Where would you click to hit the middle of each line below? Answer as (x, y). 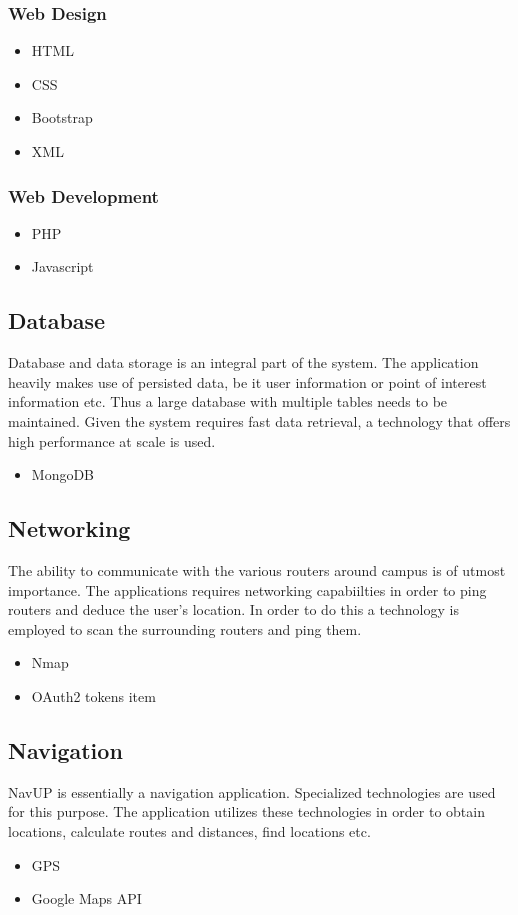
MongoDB (63, 474)
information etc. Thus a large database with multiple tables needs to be (228, 401)
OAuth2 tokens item (93, 695)
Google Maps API (86, 898)
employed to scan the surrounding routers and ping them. (185, 628)
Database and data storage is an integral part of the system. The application (243, 362)
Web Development (83, 195)
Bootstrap (62, 117)
